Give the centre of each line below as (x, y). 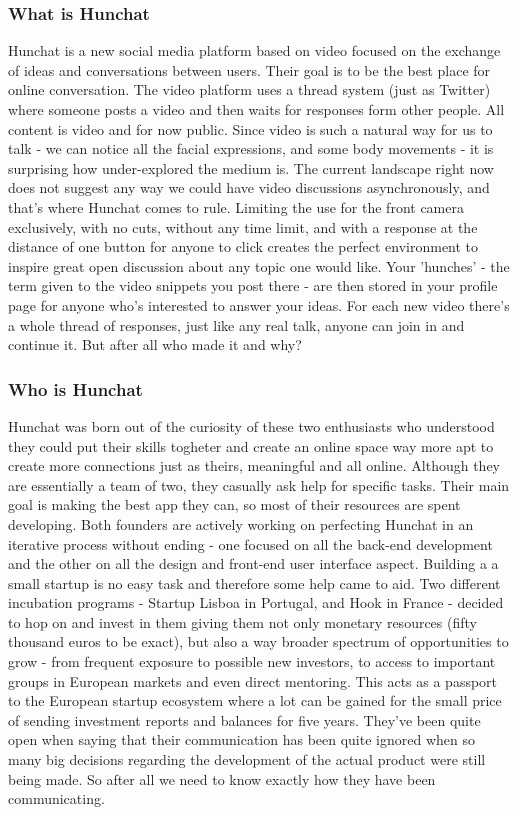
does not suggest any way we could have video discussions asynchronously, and (249, 187)
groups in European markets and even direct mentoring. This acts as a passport (253, 680)
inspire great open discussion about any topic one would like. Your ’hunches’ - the (259, 265)
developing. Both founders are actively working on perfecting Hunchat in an (241, 523)
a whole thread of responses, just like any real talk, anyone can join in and (236, 324)
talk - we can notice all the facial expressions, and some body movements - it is (251, 148)
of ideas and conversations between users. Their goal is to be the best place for (249, 69)
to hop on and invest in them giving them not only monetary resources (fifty (242, 621)
